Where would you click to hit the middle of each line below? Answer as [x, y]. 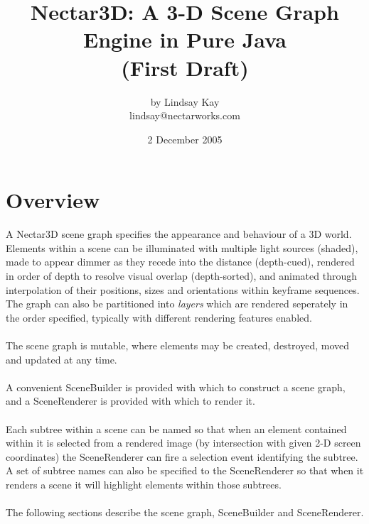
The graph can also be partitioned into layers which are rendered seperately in [177, 304]
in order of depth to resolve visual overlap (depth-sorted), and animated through [182, 275]
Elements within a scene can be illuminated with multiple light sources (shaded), [182, 247]
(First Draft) [185, 67]
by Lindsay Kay [185, 101]
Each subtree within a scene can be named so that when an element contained [176, 429]
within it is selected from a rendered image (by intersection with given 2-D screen [183, 443]
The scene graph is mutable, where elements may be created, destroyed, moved [177, 345]
